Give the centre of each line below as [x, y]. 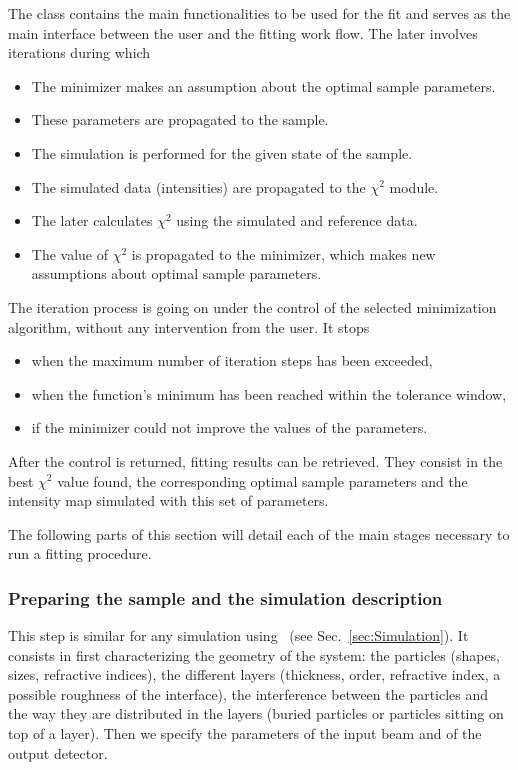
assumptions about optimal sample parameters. [176, 273]
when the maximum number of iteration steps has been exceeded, [232, 360]
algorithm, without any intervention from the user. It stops [189, 326]
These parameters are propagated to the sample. [180, 119]
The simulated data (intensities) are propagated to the [198, 186]
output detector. [58, 752]
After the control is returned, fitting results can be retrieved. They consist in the [255, 460]
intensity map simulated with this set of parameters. [168, 500]
